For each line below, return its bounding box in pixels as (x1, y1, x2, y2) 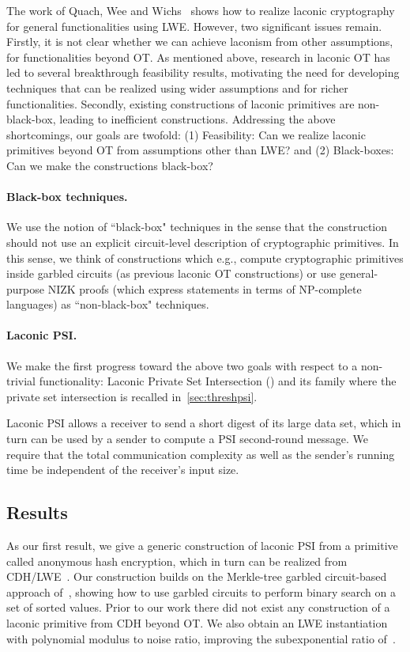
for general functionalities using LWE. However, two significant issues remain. (6, 17, 382, 34)
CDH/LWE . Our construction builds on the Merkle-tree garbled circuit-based (6, 568, 387, 585)
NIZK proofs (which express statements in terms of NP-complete (47, 280, 362, 297)
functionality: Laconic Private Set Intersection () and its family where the (39, 373, 397, 389)
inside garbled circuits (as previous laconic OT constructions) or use (6, 265, 337, 282)
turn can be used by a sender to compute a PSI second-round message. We (6, 430, 368, 447)
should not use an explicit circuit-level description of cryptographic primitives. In (6, 233, 399, 250)
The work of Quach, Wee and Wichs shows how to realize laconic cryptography (6, 2, 395, 18)
